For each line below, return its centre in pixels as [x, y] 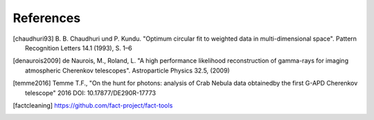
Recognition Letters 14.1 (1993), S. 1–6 [79, 48]
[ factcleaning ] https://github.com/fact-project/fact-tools [93, 105]
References [47, 18]
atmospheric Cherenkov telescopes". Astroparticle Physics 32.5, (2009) [127, 70]
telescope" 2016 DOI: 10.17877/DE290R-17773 [90, 92]
